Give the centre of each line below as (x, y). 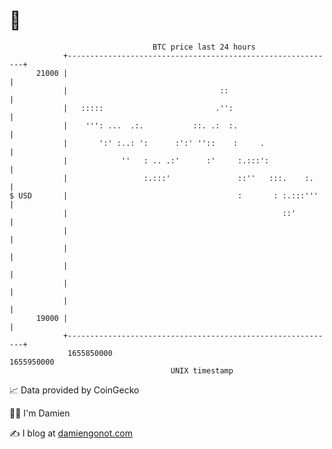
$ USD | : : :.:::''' (164, 195)
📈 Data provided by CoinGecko (74, 390)
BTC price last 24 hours (204, 47)
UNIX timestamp (202, 370)
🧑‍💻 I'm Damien (40, 413)
